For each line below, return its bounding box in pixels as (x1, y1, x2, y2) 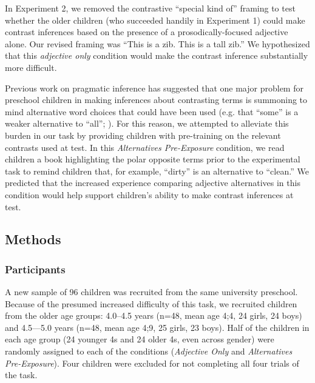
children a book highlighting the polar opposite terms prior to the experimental (5, 153, 300, 165)
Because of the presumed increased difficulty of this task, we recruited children (5, 297, 297, 310)
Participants (5, 261, 66, 276)
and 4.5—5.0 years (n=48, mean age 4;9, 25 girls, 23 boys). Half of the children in (5, 321, 310, 333)
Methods (5, 230, 61, 248)
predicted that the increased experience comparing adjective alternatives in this (5, 176, 300, 189)
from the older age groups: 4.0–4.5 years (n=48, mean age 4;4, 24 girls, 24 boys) (5, 309, 302, 322)
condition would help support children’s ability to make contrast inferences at (5, 188, 294, 201)
